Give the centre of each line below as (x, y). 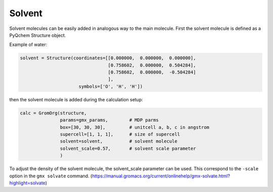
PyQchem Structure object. (38, 35)
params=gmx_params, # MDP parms (109, 120)
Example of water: (28, 45)
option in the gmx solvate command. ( (51, 176)
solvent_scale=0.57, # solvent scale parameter (128, 148)
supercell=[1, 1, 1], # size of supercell (120, 135)
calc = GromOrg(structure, (53, 113)
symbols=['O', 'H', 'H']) (111, 86)
